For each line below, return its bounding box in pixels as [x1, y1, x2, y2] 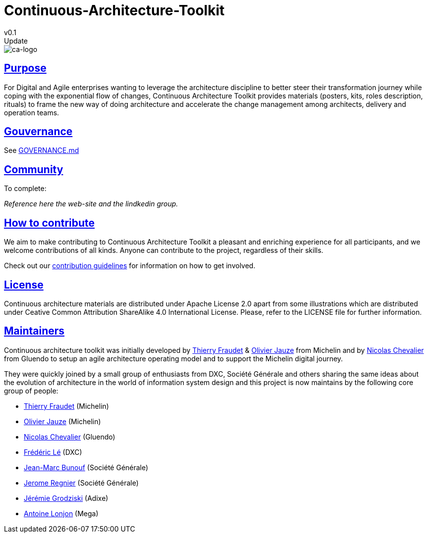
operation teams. [4, 108, 59, 117]
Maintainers [4, 325, 65, 338]
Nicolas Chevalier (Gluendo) [24, 432, 115, 441]
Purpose [4, 62, 47, 75]
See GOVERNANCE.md [4, 146, 79, 155]
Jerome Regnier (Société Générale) [24, 478, 139, 487]
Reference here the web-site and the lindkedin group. [4, 199, 178, 208]
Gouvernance [4, 125, 73, 138]
